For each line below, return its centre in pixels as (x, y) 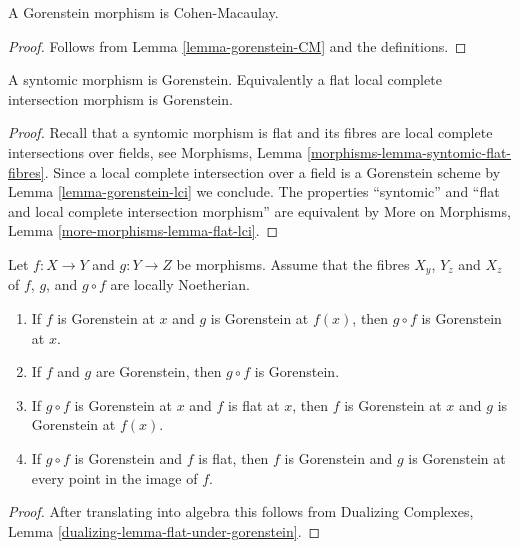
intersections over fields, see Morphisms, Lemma (155, 151)
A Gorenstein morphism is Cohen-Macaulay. (143, 12)
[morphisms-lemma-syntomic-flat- (409, 151)
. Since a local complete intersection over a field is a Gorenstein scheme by (272, 171)
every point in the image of (114, 477)
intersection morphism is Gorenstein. (120, 98)
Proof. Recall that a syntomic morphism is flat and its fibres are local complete (250, 132)
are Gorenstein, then (158, 371)
